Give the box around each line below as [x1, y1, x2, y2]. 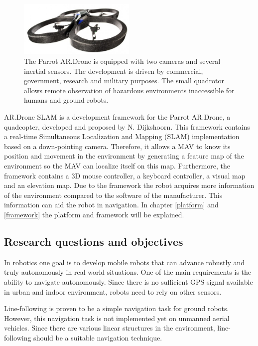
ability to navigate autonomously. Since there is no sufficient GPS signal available [4, 276, 253, 287]
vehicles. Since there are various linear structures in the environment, [4, 323, 215, 333]
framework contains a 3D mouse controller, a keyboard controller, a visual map [4, 170, 246, 180]
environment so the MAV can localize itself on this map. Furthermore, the [4, 161, 231, 171]
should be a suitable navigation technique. [33, 332, 162, 343]
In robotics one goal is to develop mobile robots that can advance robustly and [4, 257, 245, 267]
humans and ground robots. [24, 95, 109, 105]
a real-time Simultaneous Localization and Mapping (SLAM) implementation [4, 131, 240, 142]
